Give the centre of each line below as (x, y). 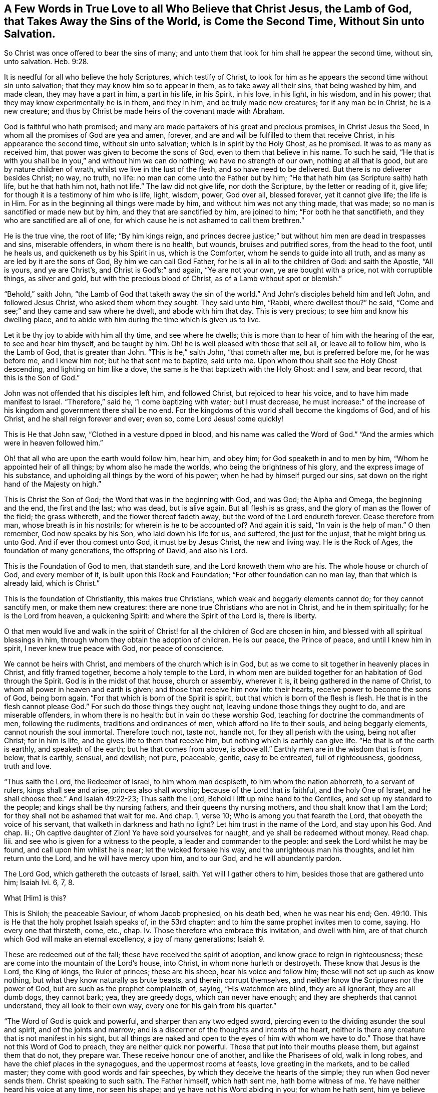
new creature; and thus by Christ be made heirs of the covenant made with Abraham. (144, 111)
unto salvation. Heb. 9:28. (47, 62)
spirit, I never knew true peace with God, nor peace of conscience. (114, 648)
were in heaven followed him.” (54, 443)
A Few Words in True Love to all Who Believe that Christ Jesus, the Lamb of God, (208, 9)
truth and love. (28, 766)
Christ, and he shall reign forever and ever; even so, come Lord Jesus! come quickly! (144, 419)
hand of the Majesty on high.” (53, 484)
